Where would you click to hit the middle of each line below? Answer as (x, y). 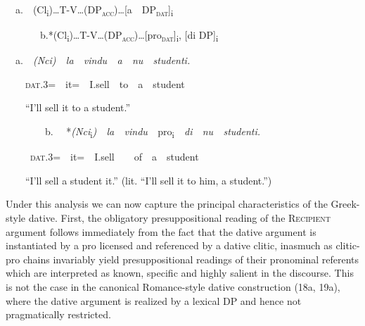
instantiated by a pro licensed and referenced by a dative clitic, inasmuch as (169, 245)
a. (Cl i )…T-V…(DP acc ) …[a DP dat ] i (94, 10)
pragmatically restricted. (58, 314)
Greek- (345, 204)
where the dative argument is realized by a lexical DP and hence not (154, 300)
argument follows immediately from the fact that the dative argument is (161, 231)
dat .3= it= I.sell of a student (115, 157)
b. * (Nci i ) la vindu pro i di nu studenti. (153, 132)
